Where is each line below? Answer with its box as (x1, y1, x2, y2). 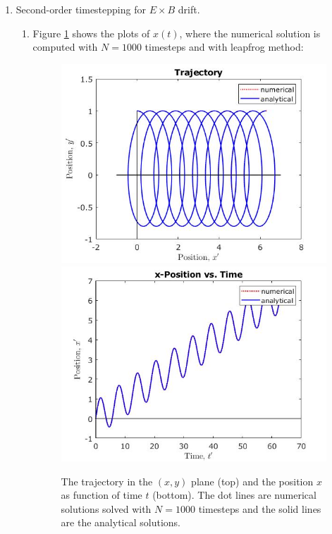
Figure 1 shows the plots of (32, 25, 150, 40)
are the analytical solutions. (61, 515, 180, 530)
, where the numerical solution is (179, 25, 321, 40)
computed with (32, 39, 98, 54)
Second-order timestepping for (16, 2, 146, 16)
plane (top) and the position (191, 473, 314, 488)
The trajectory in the (61, 473, 153, 488)
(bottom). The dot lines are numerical (152, 488, 316, 502)
